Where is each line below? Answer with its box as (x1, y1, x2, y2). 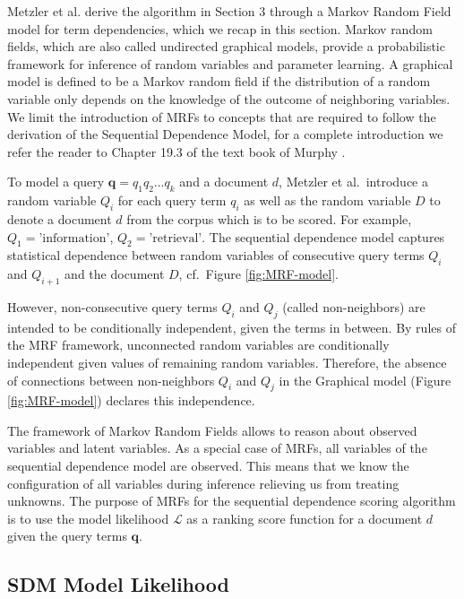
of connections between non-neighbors (7, 370, 215, 389)
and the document (64, 265, 165, 283)
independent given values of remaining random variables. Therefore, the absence (7, 352, 447, 371)
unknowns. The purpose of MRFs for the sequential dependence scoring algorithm (7, 491, 456, 510)
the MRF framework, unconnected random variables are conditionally (7, 335, 390, 354)
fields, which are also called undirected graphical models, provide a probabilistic (7, 37, 445, 56)
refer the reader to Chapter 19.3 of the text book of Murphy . (7, 142, 346, 161)
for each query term (117, 191, 227, 210)
